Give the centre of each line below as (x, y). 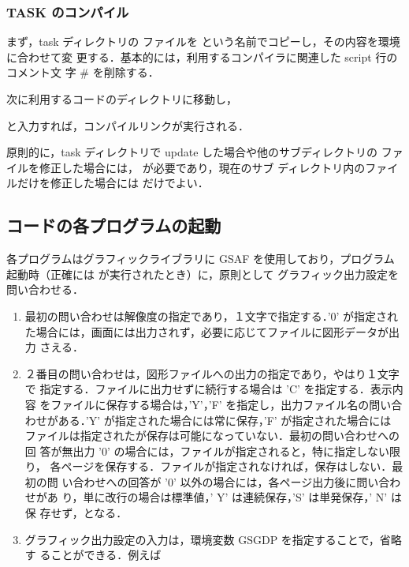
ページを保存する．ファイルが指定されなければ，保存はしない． (227, 466)
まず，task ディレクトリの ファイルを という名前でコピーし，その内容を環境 (203, 41)
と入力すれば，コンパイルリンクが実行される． (128, 125)
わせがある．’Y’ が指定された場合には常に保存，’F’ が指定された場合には (208, 420)
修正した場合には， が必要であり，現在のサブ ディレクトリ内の (202, 167)
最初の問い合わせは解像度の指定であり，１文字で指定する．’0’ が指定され (212, 315)
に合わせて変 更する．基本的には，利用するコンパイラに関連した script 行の (202, 56)
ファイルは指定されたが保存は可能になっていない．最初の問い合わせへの (212, 436)
